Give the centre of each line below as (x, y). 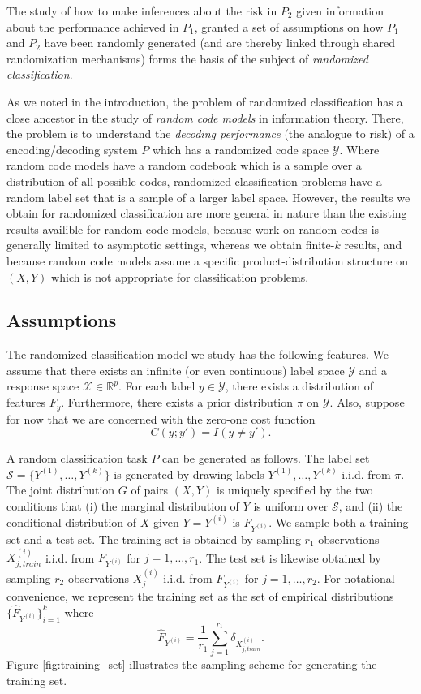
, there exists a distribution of (299, 386)
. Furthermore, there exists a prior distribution (177, 402)
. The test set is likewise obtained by (290, 557)
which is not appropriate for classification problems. (180, 276)
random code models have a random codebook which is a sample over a (184, 165)
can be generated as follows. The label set (266, 458)
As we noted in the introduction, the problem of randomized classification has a (205, 101)
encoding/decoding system (72, 149)
